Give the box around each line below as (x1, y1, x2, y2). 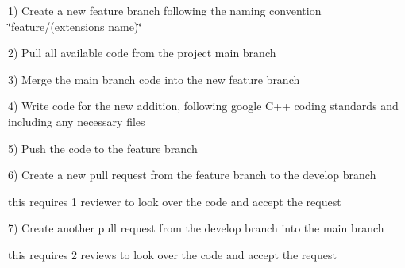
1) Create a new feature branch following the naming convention (8, 2, 322, 18)
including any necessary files (8, 113, 145, 129)
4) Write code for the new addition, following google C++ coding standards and (8, 98, 399, 114)
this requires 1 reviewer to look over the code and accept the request (8, 193, 341, 209)
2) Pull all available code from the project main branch (8, 44, 276, 61)
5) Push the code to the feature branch (8, 140, 198, 156)
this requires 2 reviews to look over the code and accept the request (8, 246, 337, 262)
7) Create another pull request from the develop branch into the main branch (8, 220, 384, 236)
